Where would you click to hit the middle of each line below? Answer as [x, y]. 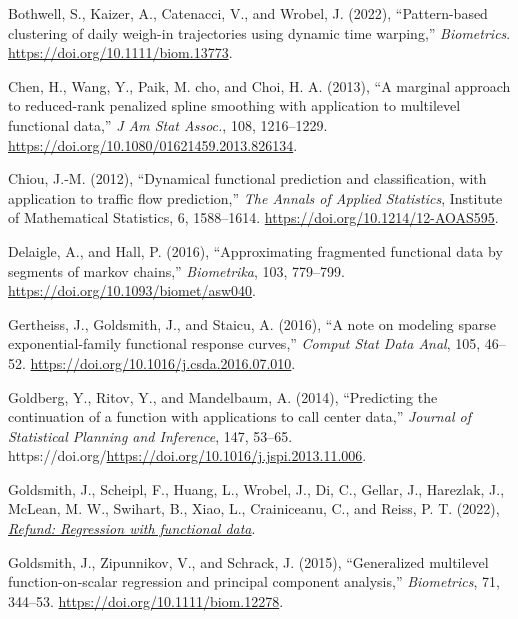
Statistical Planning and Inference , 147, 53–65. [150, 435]
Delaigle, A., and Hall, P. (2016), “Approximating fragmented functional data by [255, 250]
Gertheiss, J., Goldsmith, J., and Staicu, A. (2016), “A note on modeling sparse [252, 323]
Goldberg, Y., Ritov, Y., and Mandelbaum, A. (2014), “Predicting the [223, 396]
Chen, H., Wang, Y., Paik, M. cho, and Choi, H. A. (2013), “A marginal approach [259, 85]
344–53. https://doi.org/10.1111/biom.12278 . [146, 600]
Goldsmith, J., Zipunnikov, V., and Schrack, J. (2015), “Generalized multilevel [248, 561]
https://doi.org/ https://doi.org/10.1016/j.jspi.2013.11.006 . [187, 455]
